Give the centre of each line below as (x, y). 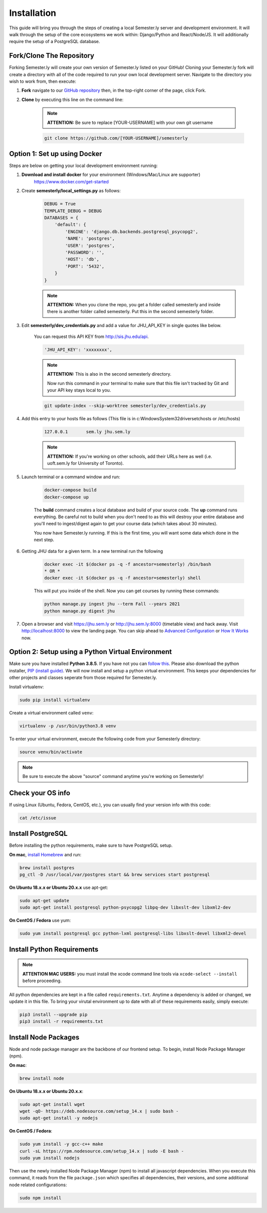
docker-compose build (70, 490)
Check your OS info (40, 793)
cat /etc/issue (38, 818)
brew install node (42, 1078)
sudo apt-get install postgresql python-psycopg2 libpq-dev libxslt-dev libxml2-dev (125, 908)
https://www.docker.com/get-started (71, 181)
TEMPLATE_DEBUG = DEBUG (73, 211)
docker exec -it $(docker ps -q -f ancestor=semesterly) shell (123, 578)
